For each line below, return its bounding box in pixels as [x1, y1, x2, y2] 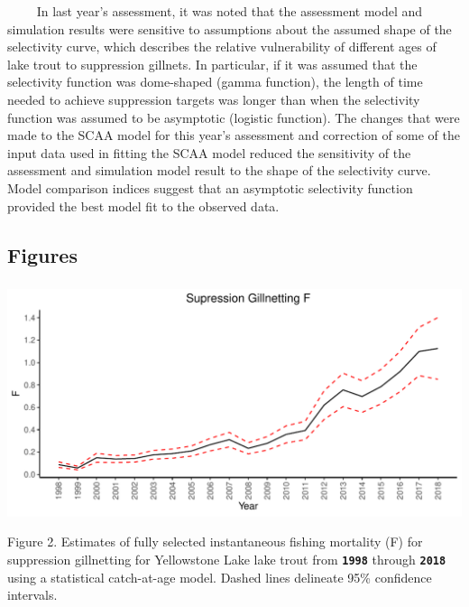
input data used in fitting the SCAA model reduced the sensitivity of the [7, 143, 411, 162]
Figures [7, 240, 78, 268]
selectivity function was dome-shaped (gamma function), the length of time [7, 72, 423, 91]
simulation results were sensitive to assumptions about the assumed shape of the [7, 19, 452, 38]
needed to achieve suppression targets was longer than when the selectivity [7, 89, 420, 108]
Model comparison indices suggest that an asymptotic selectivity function [7, 178, 413, 197]
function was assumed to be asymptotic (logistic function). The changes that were [7, 107, 460, 126]
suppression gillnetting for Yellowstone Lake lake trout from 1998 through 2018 [7, 550, 446, 569]
